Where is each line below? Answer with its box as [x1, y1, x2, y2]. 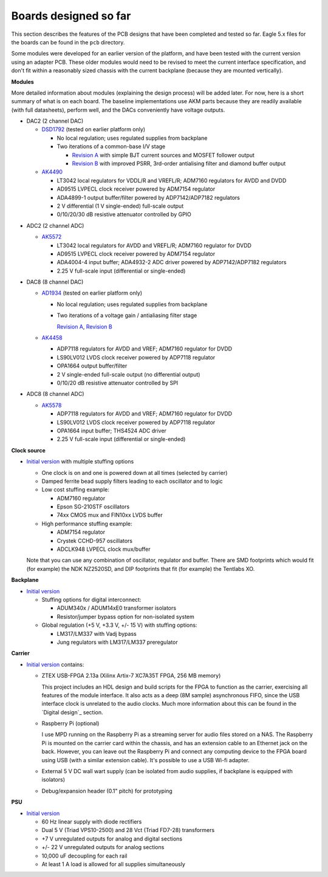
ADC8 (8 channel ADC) [26, 391, 84, 398]
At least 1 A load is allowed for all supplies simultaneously [41, 860, 185, 868]
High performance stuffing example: [41, 520, 132, 527]
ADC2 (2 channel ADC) [26, 222, 84, 229]
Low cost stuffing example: [41, 486, 109, 493]
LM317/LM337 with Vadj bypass [56, 630, 137, 637]
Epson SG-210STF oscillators [56, 503, 130, 510]
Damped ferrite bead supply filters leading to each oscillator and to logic [41, 477, 223, 485]
